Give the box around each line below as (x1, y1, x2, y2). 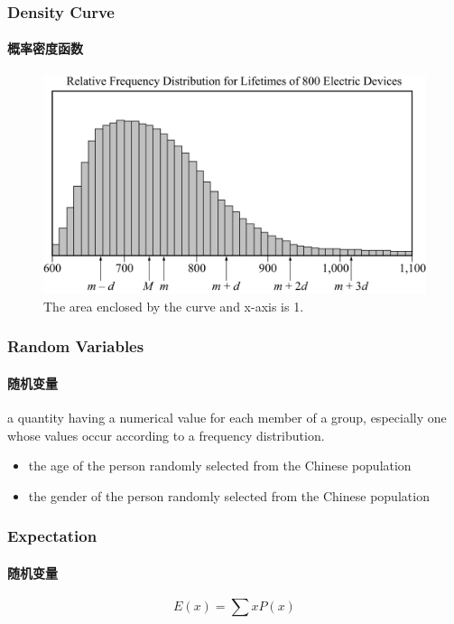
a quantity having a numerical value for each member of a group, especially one (7, 408, 447, 427)
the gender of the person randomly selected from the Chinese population (28, 486, 430, 505)
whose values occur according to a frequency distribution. (7, 425, 325, 444)
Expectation (7, 525, 97, 547)
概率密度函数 (7, 39, 83, 58)
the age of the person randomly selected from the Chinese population (28, 456, 412, 475)
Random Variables (7, 335, 144, 358)
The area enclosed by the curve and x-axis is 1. (43, 296, 304, 315)
